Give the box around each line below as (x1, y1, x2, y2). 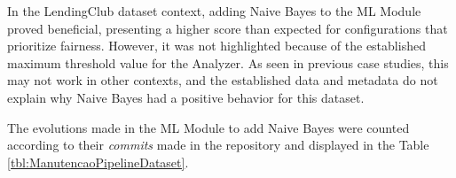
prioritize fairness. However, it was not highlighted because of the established (7, 36, 426, 55)
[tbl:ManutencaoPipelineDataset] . (7, 152, 189, 171)
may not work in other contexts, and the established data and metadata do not (7, 71, 438, 89)
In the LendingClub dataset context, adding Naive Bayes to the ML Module (7, 2, 421, 19)
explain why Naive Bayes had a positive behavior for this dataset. (7, 88, 365, 106)
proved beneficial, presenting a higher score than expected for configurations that (7, 19, 448, 37)
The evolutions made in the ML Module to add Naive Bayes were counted (7, 118, 410, 136)
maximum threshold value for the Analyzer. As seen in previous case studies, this (7, 53, 449, 72)
